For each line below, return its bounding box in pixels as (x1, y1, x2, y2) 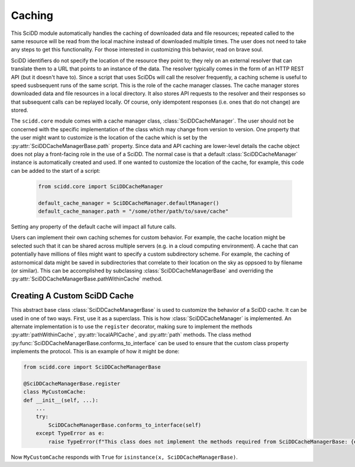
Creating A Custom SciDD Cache (11, 291, 134, 301)
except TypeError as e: (35, 430, 105, 437)
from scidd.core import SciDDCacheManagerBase (23, 364, 161, 371)
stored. (11, 107, 29, 114)
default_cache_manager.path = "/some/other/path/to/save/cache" (38, 208, 229, 214)
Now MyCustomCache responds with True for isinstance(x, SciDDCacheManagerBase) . (11, 453, 238, 460)
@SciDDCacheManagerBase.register (23, 380, 121, 387)
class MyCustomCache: (23, 388, 86, 395)
